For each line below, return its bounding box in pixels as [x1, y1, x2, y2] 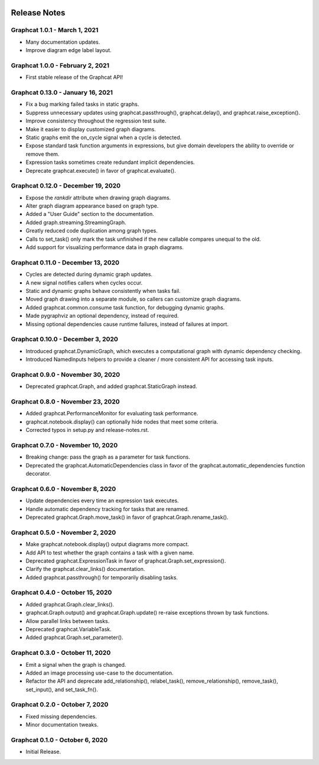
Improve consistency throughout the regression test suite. [25, 117, 167, 124]
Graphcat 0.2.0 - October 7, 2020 [11, 701, 109, 709]
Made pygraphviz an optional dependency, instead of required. [25, 312, 179, 319]
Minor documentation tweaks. [25, 721, 99, 728]
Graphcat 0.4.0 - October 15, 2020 [11, 589, 112, 597]
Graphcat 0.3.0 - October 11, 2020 [11, 648, 111, 657]
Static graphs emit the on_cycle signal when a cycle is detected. [25, 134, 182, 141]
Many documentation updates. [25, 38, 100, 46]
